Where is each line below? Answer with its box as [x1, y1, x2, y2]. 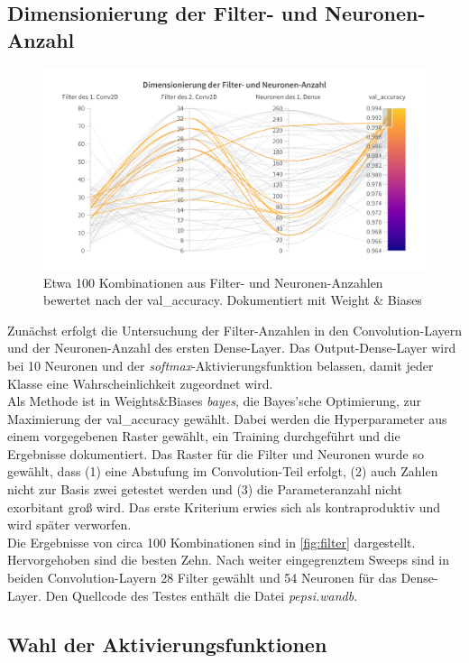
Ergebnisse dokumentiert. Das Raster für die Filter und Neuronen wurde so [7, 444, 424, 463]
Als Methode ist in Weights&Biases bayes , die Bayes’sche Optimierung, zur [7, 391, 422, 410]
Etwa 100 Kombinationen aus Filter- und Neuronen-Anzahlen [43, 272, 383, 291]
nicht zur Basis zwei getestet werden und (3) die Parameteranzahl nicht [7, 480, 402, 499]
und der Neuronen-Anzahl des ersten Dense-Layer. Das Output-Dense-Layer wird [7, 338, 456, 357]
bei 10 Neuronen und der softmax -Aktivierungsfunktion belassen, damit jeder [7, 355, 434, 374]
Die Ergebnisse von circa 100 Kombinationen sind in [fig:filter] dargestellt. [7, 532, 416, 551]
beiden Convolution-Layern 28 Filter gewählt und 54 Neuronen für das [7, 568, 397, 587]
